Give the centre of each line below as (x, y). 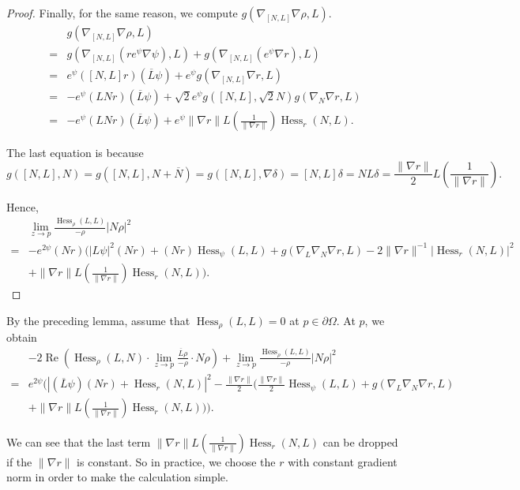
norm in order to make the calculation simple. (117, 477)
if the (19, 461)
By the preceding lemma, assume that (98, 320)
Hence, (23, 206)
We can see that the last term (79, 441)
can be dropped (360, 441)
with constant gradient (343, 461)
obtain (22, 337)
